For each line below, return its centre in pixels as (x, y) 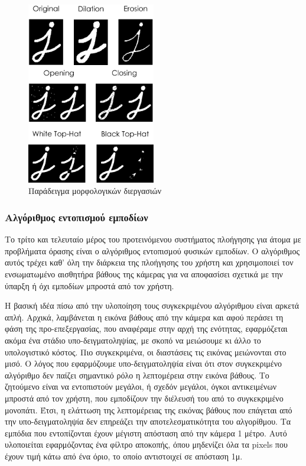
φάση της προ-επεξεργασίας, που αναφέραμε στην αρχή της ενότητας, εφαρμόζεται (146, 329)
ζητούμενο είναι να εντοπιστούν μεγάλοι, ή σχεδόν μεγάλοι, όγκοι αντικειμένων (141, 386)
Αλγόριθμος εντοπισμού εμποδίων (76, 217)
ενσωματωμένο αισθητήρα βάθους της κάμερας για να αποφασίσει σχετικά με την (144, 274)
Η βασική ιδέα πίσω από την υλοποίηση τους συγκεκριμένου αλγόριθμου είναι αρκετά (152, 305)
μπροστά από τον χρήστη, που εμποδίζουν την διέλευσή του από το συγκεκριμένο (144, 398)
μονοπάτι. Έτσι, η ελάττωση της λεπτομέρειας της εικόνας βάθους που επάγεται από (149, 410)
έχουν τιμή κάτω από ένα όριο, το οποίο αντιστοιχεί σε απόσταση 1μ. (124, 456)
